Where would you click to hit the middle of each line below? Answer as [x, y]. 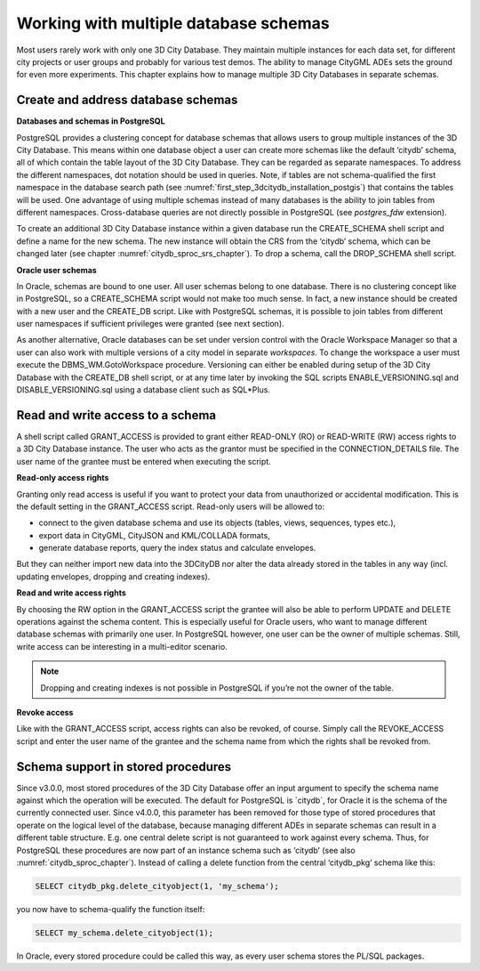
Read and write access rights [71, 593]
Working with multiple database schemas [173, 23]
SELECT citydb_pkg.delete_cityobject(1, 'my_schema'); [157, 886]
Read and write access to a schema [116, 415]
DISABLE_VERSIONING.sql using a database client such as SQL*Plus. [144, 390]
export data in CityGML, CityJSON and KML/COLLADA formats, [154, 535]
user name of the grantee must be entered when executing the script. [144, 461]
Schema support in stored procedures [124, 767]
